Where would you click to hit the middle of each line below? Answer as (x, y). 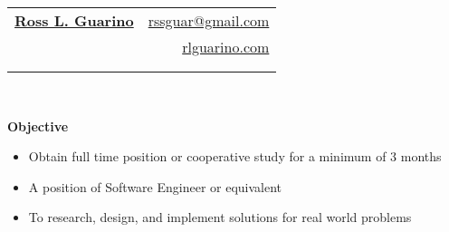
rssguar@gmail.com (209, 20)
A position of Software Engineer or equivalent (155, 186)
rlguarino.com (226, 47)
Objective (38, 126)
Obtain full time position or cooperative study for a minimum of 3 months (235, 156)
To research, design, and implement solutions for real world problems (220, 217)
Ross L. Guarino (74, 20)
